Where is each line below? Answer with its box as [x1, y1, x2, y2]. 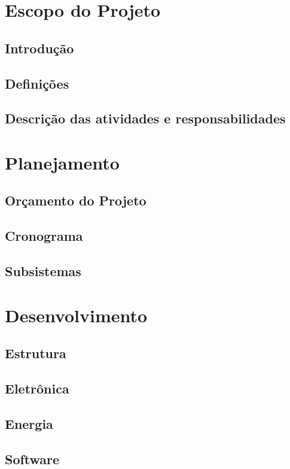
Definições [5, 74, 69, 92]
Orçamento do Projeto [5, 191, 146, 210]
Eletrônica [5, 379, 69, 397]
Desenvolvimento [5, 302, 148, 327]
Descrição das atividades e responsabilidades [5, 109, 286, 128]
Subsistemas [5, 262, 81, 280]
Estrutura [5, 344, 66, 362]
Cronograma [5, 226, 83, 245]
